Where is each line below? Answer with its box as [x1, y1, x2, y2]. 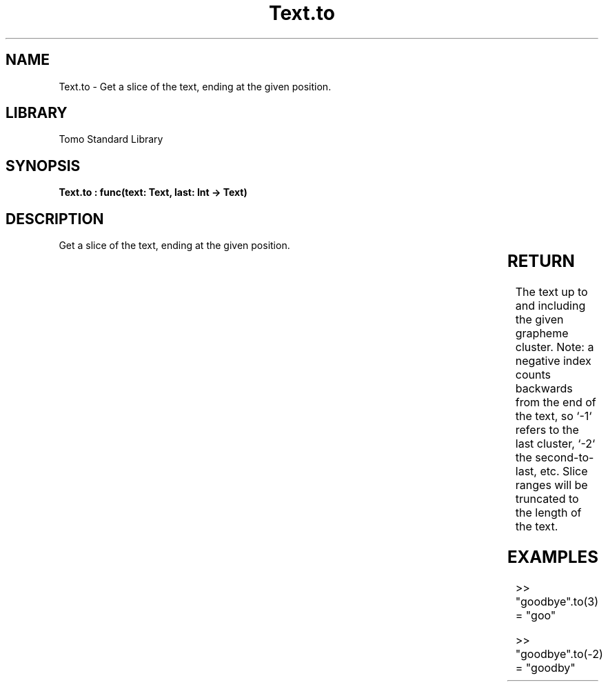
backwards [515, 381, 573, 396]
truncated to [515, 492, 579, 506]
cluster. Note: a [515, 340, 594, 355]
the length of [515, 506, 582, 520]
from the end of [515, 395, 596, 410]
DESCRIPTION [6, 210, 104, 228]
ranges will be [515, 478, 588, 492]
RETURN [507, 251, 575, 272]
